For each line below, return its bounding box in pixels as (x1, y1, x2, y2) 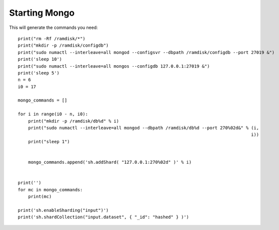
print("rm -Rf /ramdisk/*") (18, 36, 86, 41)
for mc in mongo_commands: (18, 187, 83, 192)
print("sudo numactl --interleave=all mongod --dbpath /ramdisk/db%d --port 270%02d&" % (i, (28, 125, 259, 131)
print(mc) (28, 194, 52, 199)
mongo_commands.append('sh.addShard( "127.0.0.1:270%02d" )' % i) (28, 159, 192, 165)
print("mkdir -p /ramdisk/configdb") (18, 43, 109, 49)
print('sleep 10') (18, 56, 62, 62)
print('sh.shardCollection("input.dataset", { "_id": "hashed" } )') (18, 214, 189, 220)
